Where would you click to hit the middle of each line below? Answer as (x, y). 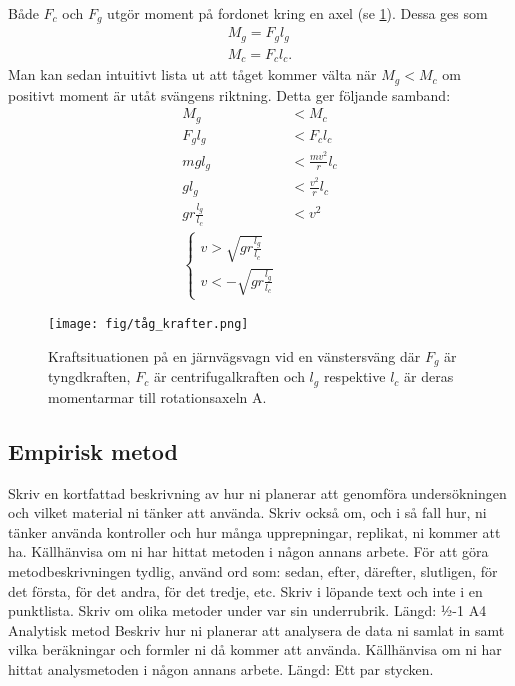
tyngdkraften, (89, 376)
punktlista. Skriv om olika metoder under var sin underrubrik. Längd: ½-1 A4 (247, 610)
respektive (354, 376)
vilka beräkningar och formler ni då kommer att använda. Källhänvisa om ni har (255, 649)
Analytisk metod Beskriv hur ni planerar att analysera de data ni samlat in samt (256, 629)
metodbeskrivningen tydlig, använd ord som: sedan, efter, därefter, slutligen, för (253, 570)
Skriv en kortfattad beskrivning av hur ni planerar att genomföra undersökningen (257, 492)
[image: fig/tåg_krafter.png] (148, 324)
